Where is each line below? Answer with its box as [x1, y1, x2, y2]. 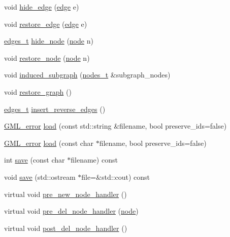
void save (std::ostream [4, 171, 76, 182]
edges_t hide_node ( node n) [4, 35, 93, 46]
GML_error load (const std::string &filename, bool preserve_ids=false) [4, 121, 227, 131]
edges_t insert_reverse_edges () [4, 103, 106, 114]
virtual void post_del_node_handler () [4, 222, 127, 233]
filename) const [71, 154, 118, 165]
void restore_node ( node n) [4, 52, 90, 63]
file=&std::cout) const [81, 171, 150, 182]
